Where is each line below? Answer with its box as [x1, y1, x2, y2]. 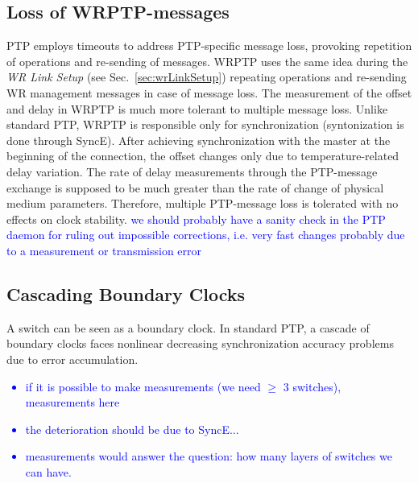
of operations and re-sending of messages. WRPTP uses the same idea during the [6, 52, 408, 69]
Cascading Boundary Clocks [6, 281, 246, 306]
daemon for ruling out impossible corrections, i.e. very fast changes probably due [6, 226, 405, 243]
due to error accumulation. [6, 350, 139, 367]
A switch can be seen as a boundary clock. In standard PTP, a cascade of [6, 319, 370, 336]
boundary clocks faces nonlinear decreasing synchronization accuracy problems [6, 335, 394, 352]
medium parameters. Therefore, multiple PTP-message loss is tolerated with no [6, 195, 399, 212]
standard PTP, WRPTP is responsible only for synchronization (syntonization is [6, 116, 404, 133]
